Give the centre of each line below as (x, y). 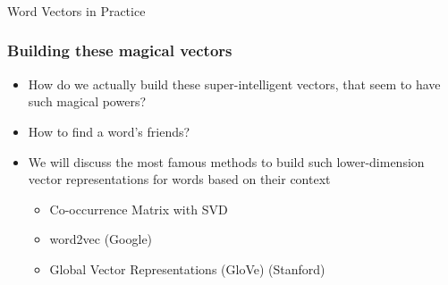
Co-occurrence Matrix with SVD (139, 209)
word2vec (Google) (101, 239)
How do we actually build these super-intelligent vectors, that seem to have (234, 84)
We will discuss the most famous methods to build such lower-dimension (226, 161)
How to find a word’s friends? (109, 131)
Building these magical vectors (120, 50)
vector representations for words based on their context (179, 179)
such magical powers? (87, 101)
